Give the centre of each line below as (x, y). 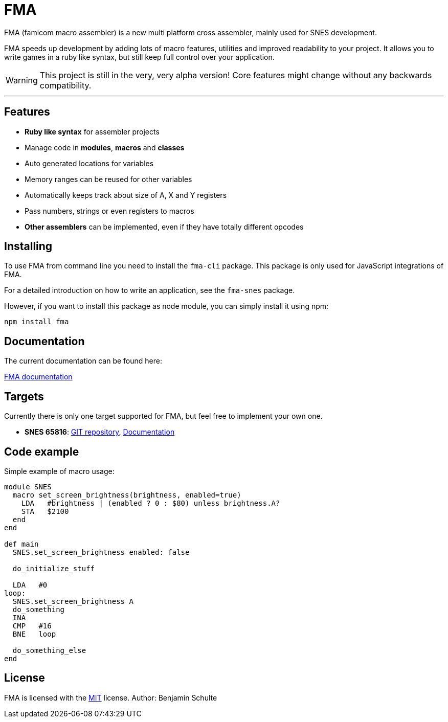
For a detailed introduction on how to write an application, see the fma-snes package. (150, 290)
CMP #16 (32, 626)
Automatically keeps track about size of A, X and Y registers (126, 195)
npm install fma (37, 322)
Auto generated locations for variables (89, 163)
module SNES (28, 487)
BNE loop (34, 634)
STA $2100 (45, 511)
